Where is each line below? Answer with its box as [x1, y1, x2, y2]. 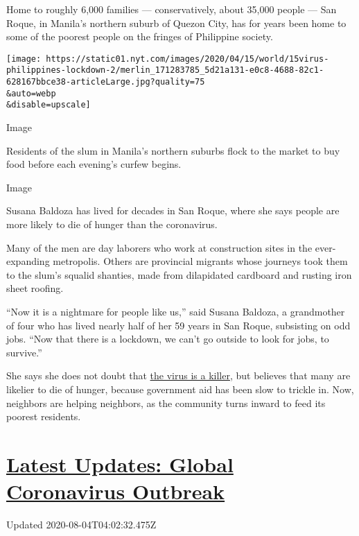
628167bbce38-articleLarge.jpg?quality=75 [6, 77, 205, 87]
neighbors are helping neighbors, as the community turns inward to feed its [6, 395, 326, 410]
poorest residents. [6, 409, 81, 424]
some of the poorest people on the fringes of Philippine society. [6, 29, 273, 44]
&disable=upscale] [6, 100, 91, 110]
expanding [6, 254, 50, 268]
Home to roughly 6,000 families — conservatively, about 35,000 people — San [6, 2, 337, 16]
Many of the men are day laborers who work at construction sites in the [6, 240, 313, 254]
